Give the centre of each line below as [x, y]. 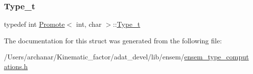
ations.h [16, 66]
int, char [89, 24]
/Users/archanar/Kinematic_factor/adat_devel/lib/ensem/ [94, 57]
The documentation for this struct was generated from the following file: [113, 40]
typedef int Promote [34, 24]
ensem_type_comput [217, 57]
